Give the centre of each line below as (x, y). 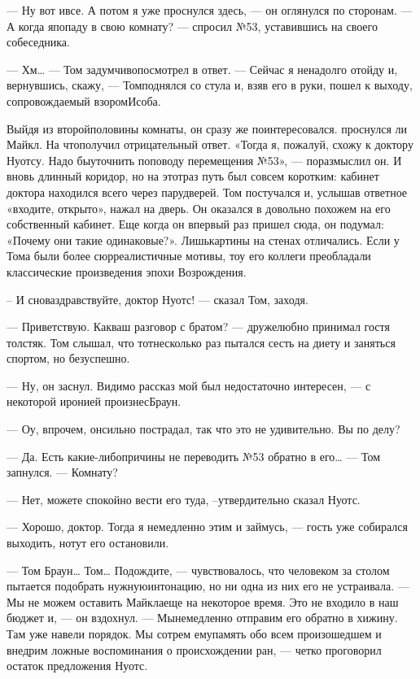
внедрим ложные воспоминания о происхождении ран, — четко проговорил (194, 649)
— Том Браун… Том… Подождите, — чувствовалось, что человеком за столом (198, 570)
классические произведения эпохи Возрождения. (127, 271)
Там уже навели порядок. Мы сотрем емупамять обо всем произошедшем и (194, 633)
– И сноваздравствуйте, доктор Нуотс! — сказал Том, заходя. (157, 299)
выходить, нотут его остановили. (88, 543)
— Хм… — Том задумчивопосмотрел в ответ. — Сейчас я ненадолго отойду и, (202, 69)
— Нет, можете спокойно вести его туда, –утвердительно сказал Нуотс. (184, 499)
